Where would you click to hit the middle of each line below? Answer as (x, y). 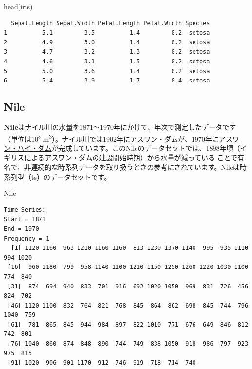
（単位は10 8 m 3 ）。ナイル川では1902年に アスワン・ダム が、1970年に (111, 138)
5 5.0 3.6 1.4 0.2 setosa (107, 71)
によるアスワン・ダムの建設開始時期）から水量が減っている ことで (131, 157)
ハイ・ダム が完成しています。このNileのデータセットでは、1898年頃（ (129, 148)
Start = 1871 (25, 219)
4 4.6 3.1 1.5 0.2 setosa (107, 61)
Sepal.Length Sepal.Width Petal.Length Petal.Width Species (110, 23)
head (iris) (18, 6)
